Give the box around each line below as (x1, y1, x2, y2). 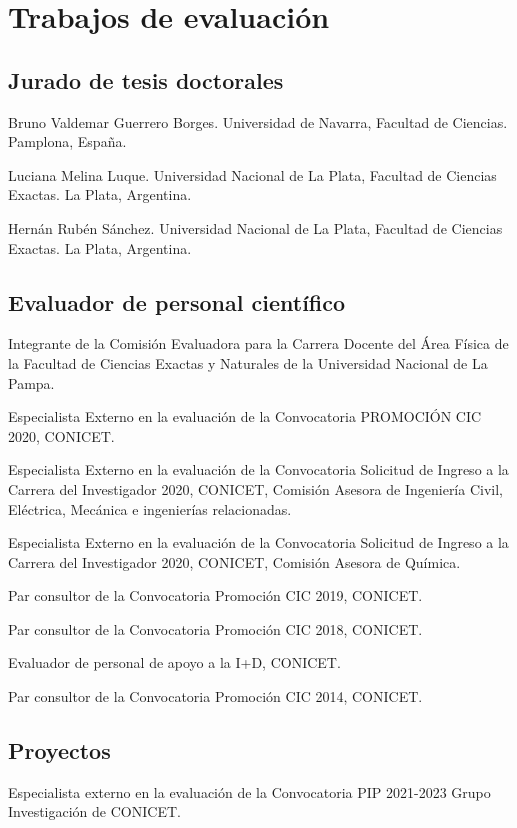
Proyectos (8, 735, 111, 766)
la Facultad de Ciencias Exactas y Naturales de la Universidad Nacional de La (8, 352, 488, 373)
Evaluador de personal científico (8, 286, 346, 317)
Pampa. (8, 372, 55, 393)
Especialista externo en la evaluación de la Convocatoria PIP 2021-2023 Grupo (8, 781, 491, 802)
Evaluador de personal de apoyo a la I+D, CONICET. (8, 652, 341, 673)
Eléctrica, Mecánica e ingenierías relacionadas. (8, 498, 292, 519)
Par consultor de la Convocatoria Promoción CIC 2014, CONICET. (8, 686, 423, 707)
